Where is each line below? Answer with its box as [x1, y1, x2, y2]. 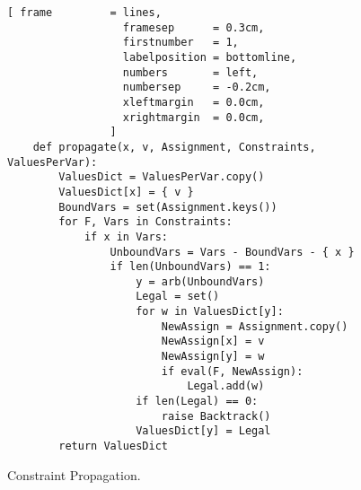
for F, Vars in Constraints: [58, 215, 233, 229]
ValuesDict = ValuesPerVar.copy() [58, 171, 265, 184]
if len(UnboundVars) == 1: [110, 260, 271, 274]
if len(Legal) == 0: [136, 395, 259, 408]
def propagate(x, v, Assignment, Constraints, [32, 140, 316, 153]
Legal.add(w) [187, 380, 265, 393]
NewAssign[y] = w [161, 350, 265, 363]
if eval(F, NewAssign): [161, 364, 304, 378]
